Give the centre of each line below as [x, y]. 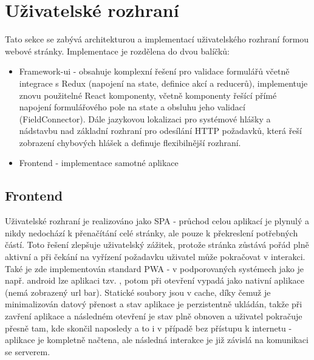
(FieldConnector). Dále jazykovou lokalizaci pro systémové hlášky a [145, 118]
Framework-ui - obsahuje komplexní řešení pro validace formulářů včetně [154, 71]
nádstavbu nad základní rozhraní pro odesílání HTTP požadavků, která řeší [160, 131]
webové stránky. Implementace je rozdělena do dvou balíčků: [117, 51]
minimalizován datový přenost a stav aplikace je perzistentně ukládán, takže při [154, 304]
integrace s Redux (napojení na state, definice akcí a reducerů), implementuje [163, 83]
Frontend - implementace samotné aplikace [99, 163]
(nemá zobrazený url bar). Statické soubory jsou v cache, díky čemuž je [138, 292]
